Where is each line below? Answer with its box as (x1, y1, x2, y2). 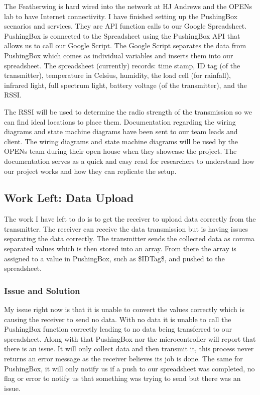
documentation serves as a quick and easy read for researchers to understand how (4, 155, 254, 166)
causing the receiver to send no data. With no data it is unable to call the (4, 314, 231, 324)
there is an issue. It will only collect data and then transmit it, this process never (4, 343, 254, 354)
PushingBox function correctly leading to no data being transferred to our (4, 324, 232, 334)
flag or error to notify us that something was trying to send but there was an (4, 373, 241, 383)
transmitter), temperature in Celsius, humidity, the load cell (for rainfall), (4, 70, 231, 80)
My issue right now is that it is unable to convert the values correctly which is (4, 304, 244, 315)
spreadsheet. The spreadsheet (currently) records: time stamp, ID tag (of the (4, 60, 240, 70)
